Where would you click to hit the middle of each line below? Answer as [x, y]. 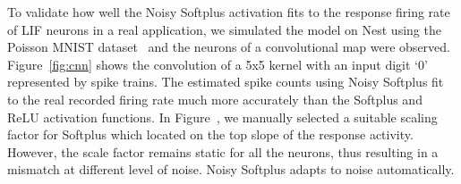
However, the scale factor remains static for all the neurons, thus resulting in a [223, 151]
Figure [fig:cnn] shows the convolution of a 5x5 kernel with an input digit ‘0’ [218, 64]
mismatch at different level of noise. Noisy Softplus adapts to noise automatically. [231, 169]
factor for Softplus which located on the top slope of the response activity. [210, 134]
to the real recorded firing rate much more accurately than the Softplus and [215, 99]
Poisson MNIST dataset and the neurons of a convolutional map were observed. [229, 47]
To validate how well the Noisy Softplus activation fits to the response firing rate [229, 12]
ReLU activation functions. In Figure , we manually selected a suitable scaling [222, 117]
